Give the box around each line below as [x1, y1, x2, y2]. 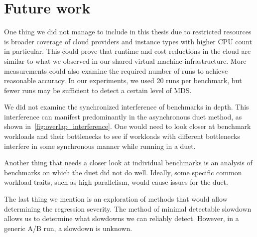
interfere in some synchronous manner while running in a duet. [4, 140, 196, 151]
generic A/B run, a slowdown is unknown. [4, 223, 132, 233]
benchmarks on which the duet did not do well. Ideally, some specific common [4, 167, 242, 177]
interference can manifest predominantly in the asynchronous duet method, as [4, 111, 242, 121]
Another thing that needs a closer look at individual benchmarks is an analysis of [4, 157, 253, 168]
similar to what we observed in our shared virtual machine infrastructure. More [4, 55, 247, 66]
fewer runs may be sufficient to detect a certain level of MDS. [4, 85, 192, 95]
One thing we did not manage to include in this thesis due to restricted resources [4, 26, 252, 37]
